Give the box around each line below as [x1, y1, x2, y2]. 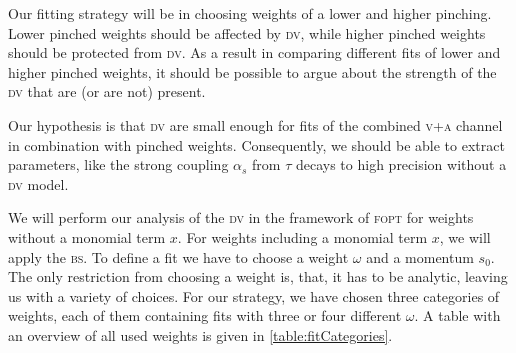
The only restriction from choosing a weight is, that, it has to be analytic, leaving [8, 266, 508, 287]
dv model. [8, 173, 69, 194]
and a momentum [366, 246, 474, 267]
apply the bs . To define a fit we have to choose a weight [8, 246, 349, 267]
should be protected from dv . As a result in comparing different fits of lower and [8, 42, 501, 63]
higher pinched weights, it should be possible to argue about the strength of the [8, 61, 497, 82]
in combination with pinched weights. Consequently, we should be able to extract [8, 134, 505, 155]
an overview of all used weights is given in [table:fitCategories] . [8, 324, 393, 345]
